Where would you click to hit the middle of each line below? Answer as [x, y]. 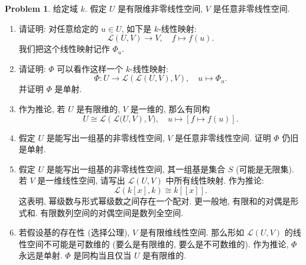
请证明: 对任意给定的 [58, 28]
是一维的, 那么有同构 [170, 108]
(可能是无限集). [265, 169]
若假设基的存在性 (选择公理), [74, 232]
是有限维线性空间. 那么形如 [192, 232]
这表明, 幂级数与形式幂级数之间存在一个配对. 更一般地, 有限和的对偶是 [154, 200]
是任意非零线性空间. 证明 [223, 137]
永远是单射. [40, 255]
